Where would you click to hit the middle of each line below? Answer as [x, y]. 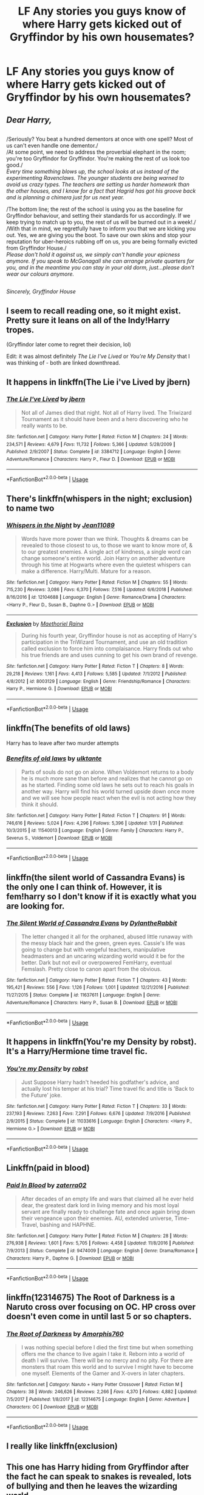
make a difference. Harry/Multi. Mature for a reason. [86, 571]
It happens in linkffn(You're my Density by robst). [101, 1042]
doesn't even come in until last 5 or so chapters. [99, 1317]
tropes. [20, 330]
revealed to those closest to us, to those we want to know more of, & [107, 545]
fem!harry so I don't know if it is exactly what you [101, 897]
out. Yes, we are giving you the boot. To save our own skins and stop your [99, 235]
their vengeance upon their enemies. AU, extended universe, [97, 1218]
